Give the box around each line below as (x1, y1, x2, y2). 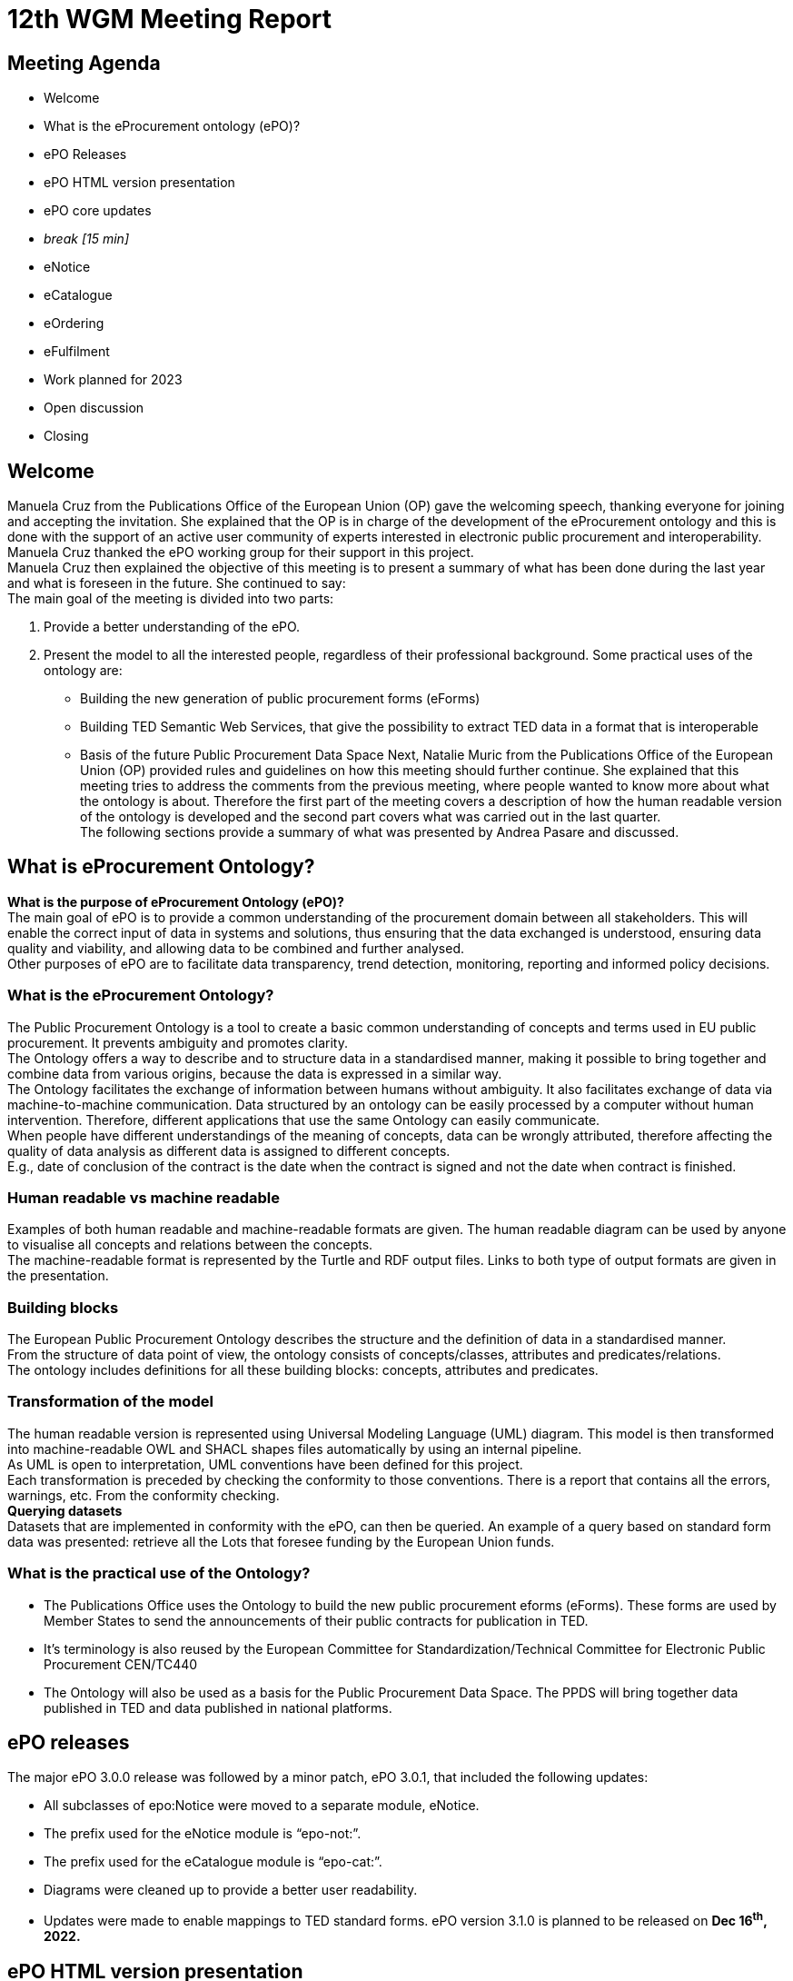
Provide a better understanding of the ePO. (44, 619, 301, 635)
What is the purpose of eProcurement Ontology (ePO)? (7, 893, 344, 910)
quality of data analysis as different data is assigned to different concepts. (7, 1142, 451, 1159)
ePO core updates (44, 203, 152, 219)
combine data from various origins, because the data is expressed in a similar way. (7, 1065, 502, 1081)
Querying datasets (7, 1502, 123, 1518)
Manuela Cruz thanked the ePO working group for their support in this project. (7, 544, 474, 561)
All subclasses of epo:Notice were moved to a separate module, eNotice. (44, 1797, 480, 1814)
